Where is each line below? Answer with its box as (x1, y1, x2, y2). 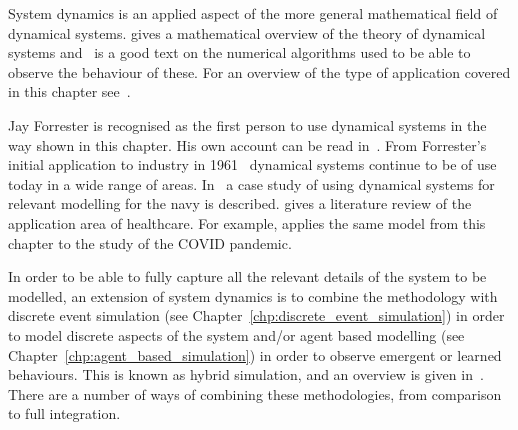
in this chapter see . (8, 81, 131, 102)
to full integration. (8, 403, 121, 424)
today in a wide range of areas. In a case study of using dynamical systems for (8, 173, 495, 194)
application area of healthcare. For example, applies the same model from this (8, 212, 486, 233)
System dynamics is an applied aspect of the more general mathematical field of (8, 3, 498, 23)
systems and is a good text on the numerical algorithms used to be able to (8, 42, 471, 63)
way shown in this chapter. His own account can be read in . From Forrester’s (8, 134, 487, 155)
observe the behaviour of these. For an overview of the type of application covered (8, 61, 511, 82)
